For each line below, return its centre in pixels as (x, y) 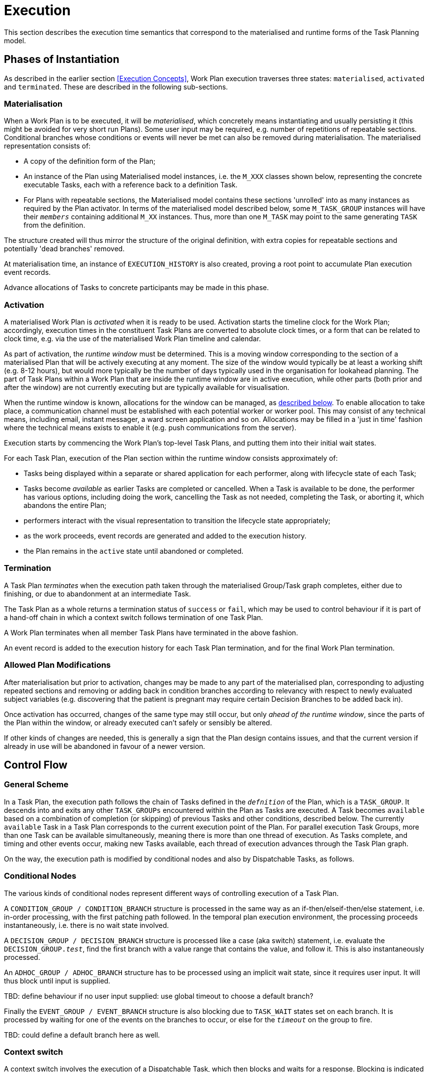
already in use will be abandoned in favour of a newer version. (105, 746)
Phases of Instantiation (62, 60)
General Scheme (36, 785)
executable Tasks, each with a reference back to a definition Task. (131, 185)
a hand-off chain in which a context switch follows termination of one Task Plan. (134, 617)
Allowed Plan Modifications (57, 665)
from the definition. (55, 225)
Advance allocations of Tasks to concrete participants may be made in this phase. (136, 288)
